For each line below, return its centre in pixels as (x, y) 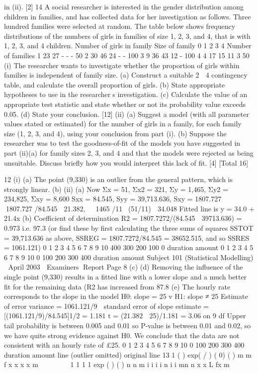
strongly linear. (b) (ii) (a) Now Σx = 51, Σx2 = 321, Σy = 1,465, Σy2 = (116, 189)
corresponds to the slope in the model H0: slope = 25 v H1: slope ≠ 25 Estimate (126, 296)
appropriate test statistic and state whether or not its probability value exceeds (125, 104)
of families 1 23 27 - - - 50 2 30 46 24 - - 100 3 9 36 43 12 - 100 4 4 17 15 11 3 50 (127, 55)
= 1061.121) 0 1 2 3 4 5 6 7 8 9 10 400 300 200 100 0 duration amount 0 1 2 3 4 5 (129, 247)
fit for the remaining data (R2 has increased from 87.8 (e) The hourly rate (117, 286)
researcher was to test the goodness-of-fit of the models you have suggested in (122, 143)
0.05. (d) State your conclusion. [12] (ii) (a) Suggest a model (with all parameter (127, 114)
